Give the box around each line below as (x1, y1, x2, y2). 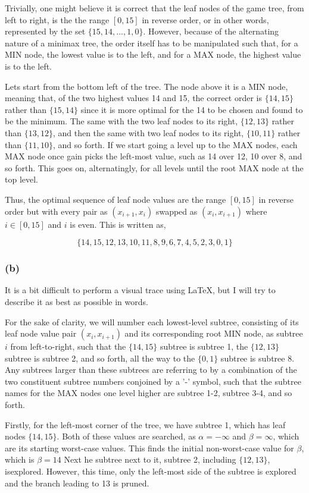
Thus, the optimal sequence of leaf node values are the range (5, 193, 226, 205)
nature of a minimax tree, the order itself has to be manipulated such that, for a (5, 36, 298, 49)
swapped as (155, 205, 198, 217)
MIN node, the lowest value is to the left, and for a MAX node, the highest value (5, 48, 301, 61)
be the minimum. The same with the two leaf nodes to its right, (5, 115, 238, 127)
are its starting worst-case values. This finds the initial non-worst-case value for (5, 441, 294, 454)
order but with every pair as (5, 205, 108, 217)
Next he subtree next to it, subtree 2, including (64, 453, 236, 466)
